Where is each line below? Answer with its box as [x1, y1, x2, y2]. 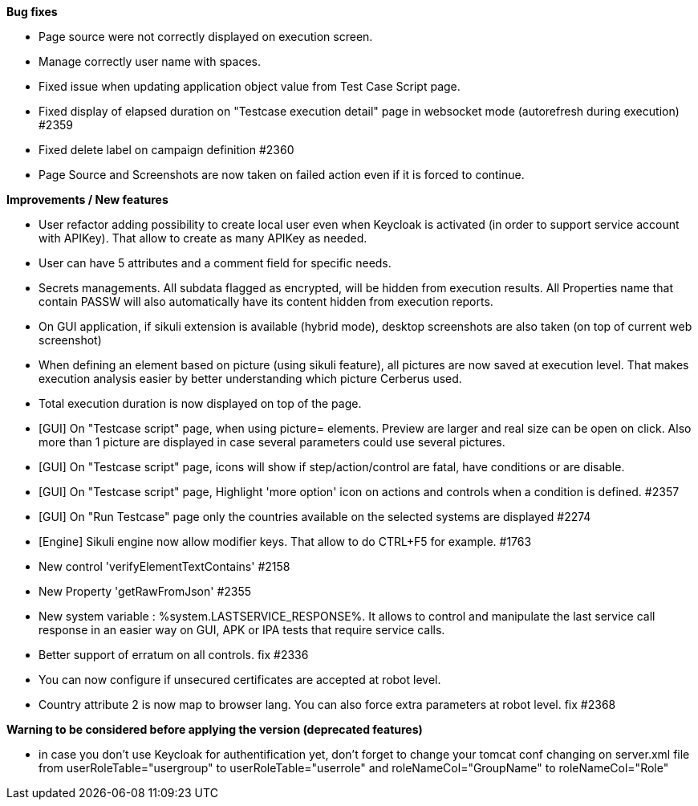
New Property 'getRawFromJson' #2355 [39, 584, 252, 598]
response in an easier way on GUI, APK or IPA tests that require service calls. [39, 623, 445, 637]
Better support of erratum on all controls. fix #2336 [39, 648, 309, 661]
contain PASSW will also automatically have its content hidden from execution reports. [39, 295, 493, 308]
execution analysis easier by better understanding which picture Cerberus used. [39, 372, 462, 385]
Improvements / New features [6, 193, 168, 206]
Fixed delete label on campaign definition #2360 [39, 143, 294, 157]
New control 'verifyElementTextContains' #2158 [39, 560, 290, 573]
